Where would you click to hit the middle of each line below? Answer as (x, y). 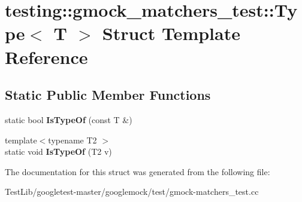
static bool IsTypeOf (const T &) (69, 119)
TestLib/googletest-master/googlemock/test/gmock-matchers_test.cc (132, 192)
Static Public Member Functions (108, 95)
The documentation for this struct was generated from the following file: (138, 171)
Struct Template (171, 33)
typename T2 (73, 140)
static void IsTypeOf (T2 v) (58, 151)
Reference (46, 56)
